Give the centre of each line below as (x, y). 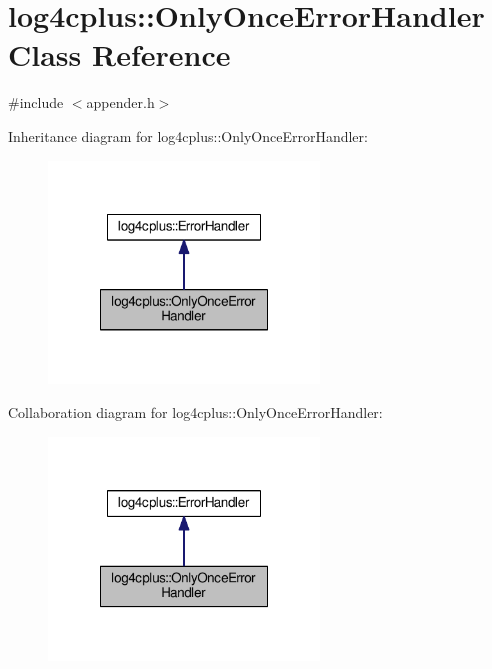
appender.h (120, 102)
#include (36, 102)
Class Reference (119, 54)
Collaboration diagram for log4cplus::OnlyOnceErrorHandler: (195, 412)
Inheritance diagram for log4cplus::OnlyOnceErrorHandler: (188, 135)
